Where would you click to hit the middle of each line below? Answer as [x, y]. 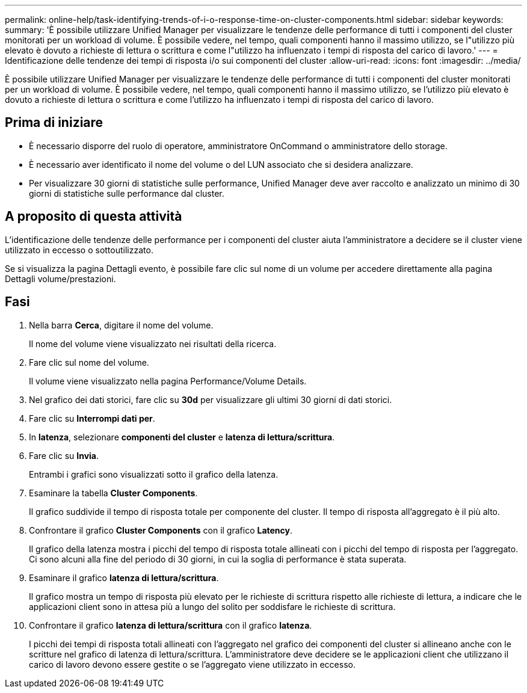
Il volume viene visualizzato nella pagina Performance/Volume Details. [168, 381]
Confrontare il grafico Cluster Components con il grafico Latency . [161, 530]
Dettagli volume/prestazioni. [60, 279]
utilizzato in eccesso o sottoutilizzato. [79, 250]
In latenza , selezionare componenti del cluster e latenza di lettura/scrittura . [182, 437]
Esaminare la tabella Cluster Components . [113, 493]
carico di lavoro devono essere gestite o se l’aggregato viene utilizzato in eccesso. [192, 664]
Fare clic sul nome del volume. [89, 362]
